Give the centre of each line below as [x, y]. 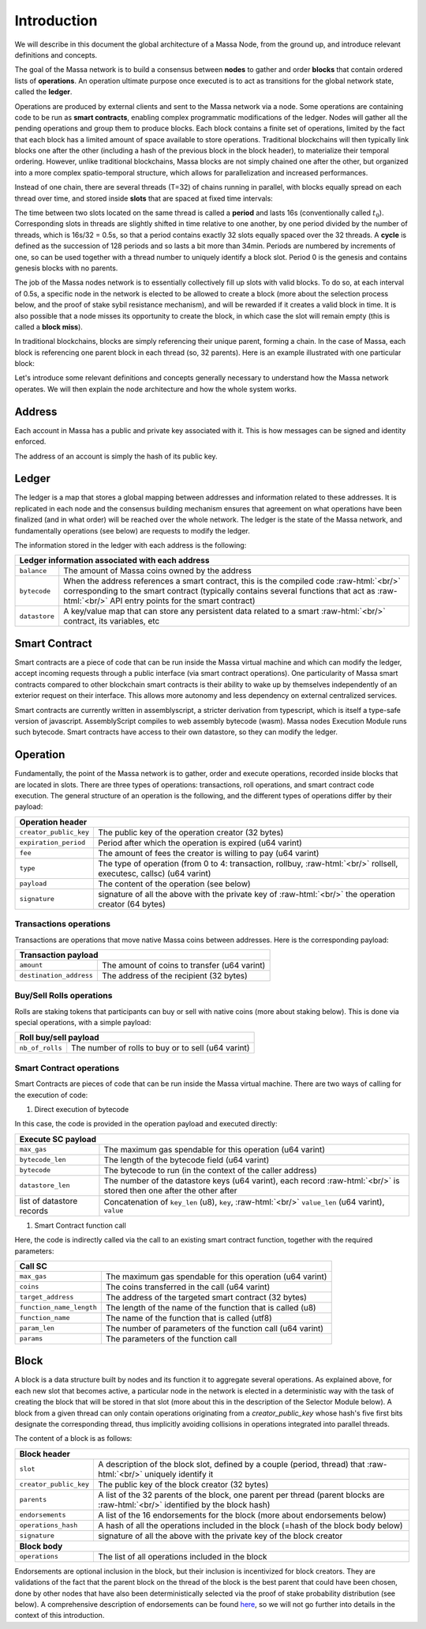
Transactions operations [62, 924]
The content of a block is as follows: [73, 1439]
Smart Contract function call [80, 1225]
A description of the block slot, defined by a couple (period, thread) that [232, 1464]
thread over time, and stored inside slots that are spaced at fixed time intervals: [144, 198]
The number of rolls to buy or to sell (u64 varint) [161, 1048]
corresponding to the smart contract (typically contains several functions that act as [219, 591]
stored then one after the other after [170, 1190]
